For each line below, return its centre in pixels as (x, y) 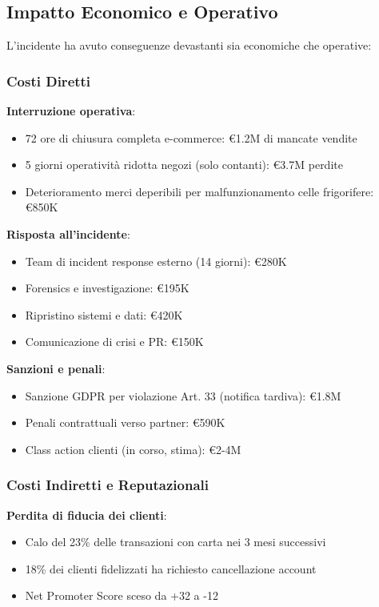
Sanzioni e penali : (56, 368)
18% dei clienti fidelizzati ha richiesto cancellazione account (171, 568)
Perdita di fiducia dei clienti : (87, 515)
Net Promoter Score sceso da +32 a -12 (122, 595)
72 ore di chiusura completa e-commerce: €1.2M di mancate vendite (191, 137)
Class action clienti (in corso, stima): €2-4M (133, 449)
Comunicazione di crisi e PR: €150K (114, 342)
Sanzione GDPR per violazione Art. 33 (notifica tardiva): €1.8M (183, 395)
